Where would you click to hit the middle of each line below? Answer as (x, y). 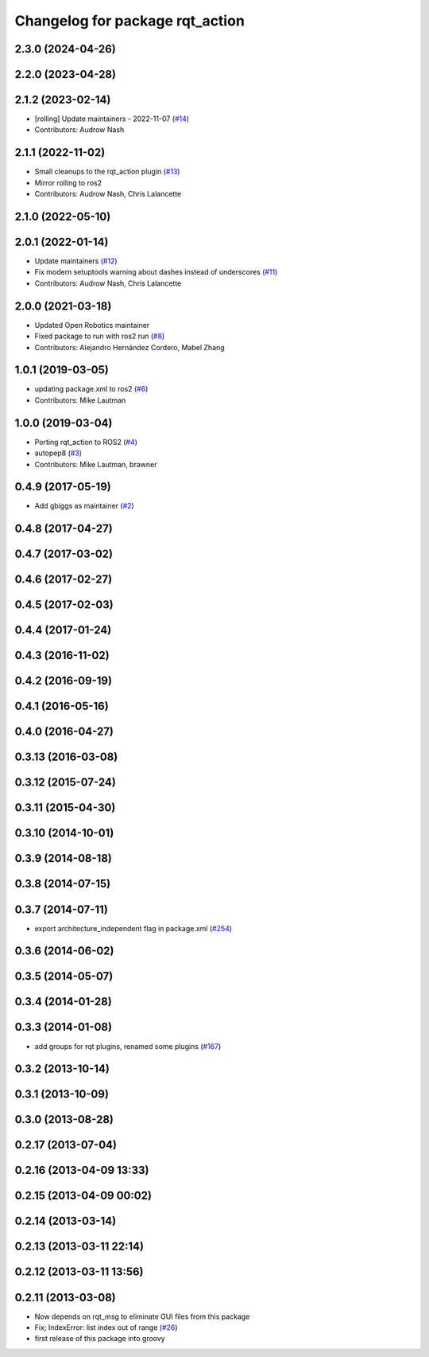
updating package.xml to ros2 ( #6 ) (91, 389)
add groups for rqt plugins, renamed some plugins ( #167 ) (128, 1046)
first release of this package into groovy (100, 1339)
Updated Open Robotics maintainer (92, 325)
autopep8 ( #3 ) (58, 453)
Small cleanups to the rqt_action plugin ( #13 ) (107, 172)
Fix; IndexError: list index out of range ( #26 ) (106, 1327)
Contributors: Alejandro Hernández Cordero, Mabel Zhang (130, 347)
